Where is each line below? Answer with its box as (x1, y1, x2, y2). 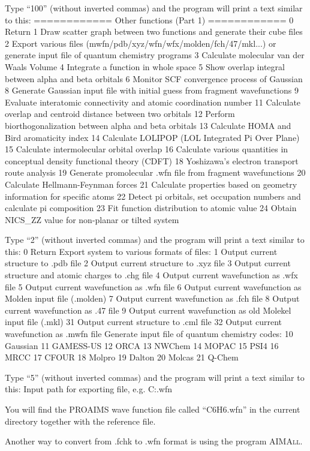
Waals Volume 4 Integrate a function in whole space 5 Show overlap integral (5, 60, 285, 73)
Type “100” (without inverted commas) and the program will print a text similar (5, 2, 303, 14)
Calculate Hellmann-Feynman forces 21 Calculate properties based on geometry (5, 178, 297, 190)
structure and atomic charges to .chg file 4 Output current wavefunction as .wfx (5, 269, 298, 281)
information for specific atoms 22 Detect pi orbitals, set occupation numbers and (5, 190, 301, 202)
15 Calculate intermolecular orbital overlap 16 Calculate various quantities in (5, 143, 288, 155)
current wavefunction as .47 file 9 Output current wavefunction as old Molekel (5, 303, 291, 316)
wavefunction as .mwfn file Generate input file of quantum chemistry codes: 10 (5, 327, 293, 340)
